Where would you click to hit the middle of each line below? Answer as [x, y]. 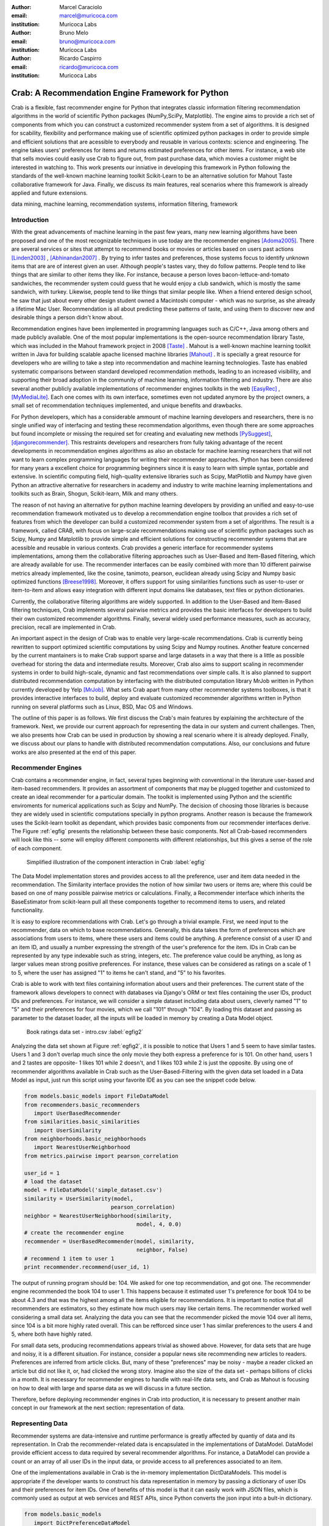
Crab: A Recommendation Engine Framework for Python [120, 92]
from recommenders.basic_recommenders [82, 1105]
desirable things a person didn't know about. [67, 317]
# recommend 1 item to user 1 [69, 1258]
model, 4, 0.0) [159, 1224]
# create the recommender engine [74, 1233]
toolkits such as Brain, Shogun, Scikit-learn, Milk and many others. [94, 494]
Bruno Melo [74, 33]
